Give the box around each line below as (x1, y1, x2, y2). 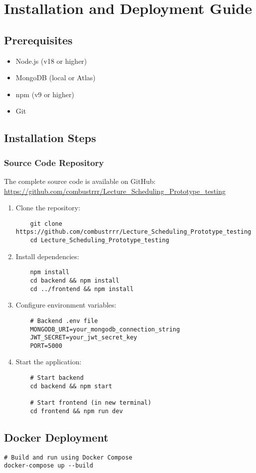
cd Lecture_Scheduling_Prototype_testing (30, 237, 169, 244)
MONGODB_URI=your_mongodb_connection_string (30, 325, 180, 333)
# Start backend (30, 374, 84, 382)
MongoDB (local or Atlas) (15, 72, 96, 83)
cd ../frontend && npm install (30, 285, 134, 293)
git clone (30, 220, 62, 227)
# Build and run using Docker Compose (4, 454, 132, 461)
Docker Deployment (4, 429, 109, 445)
